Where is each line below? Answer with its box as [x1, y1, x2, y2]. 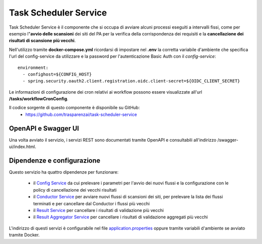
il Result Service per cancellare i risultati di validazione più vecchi [33, 208, 164, 213]
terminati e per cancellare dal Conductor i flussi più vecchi [33, 200, 150, 206]
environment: [17, 65, 49, 70]
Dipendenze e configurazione [9, 156, 100, 164]
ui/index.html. [9, 144, 36, 150]
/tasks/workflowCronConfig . [9, 96, 69, 102]
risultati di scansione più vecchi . [9, 38, 76, 44]
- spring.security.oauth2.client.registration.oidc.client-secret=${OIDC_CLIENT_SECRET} [22, 78, 240, 84]
